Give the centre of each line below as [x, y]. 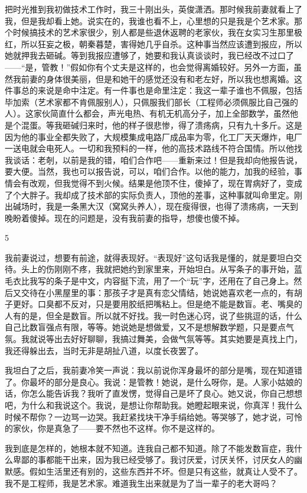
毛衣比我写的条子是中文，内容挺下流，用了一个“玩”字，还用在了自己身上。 [149, 281]
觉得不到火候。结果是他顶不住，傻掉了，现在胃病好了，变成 [186, 183]
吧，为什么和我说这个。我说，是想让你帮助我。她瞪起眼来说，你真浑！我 [145, 405]
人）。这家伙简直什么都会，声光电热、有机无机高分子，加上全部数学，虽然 [147, 113]
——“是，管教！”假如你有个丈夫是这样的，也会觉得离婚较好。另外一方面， [149, 67]
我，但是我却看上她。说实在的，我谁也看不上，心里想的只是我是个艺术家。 [149, 20]
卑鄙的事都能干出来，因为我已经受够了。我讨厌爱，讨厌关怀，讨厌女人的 [153, 460]
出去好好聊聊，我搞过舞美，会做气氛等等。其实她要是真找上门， [178, 339]
